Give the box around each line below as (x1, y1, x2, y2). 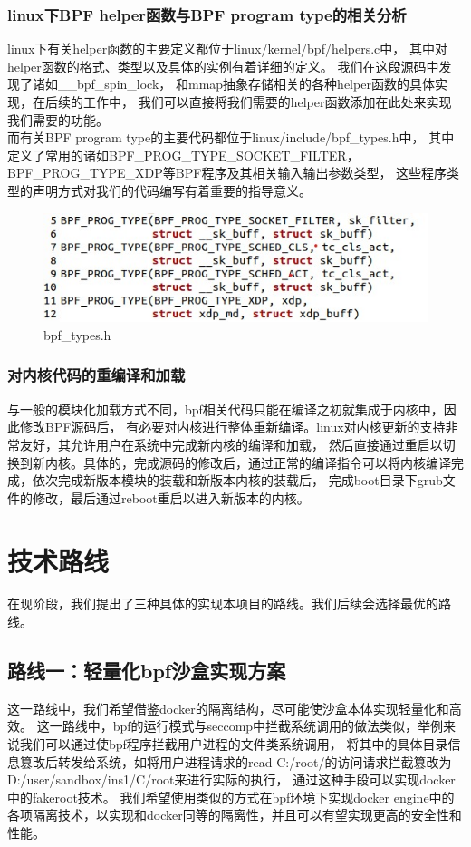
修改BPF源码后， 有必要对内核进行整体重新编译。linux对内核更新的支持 (19, 417, 446, 436)
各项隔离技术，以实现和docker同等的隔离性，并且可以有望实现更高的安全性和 (7, 805, 462, 824)
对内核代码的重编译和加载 (7, 364, 186, 386)
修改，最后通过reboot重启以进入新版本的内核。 (32, 488, 310, 507)
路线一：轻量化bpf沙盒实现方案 (7, 657, 286, 685)
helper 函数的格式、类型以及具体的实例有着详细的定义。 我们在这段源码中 (7, 56, 439, 75)
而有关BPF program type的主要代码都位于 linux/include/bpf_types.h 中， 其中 (7, 128, 455, 147)
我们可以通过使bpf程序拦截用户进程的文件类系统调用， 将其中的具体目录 (19, 735, 448, 754)
